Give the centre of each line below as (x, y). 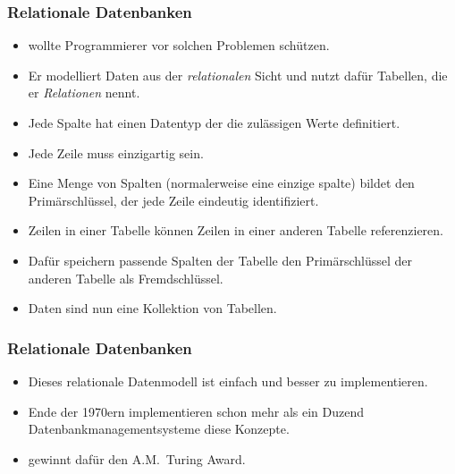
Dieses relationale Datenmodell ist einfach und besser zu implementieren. (228, 381)
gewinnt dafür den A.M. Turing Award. (137, 458)
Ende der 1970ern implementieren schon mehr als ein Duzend (196, 411)
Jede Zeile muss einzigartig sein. (116, 152)
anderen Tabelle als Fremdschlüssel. (126, 278)
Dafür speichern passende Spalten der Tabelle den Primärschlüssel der (220, 260)
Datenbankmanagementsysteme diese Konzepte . (159, 429)
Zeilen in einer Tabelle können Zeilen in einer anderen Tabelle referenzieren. (236, 230)
